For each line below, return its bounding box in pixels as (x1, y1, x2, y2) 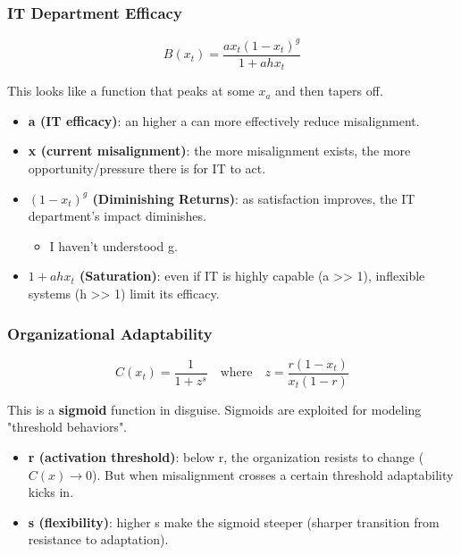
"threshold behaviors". (7, 417, 128, 436)
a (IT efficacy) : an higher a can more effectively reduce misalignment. (28, 111, 420, 130)
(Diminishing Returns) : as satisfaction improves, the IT (92, 189, 415, 207)
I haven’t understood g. (49, 236, 178, 255)
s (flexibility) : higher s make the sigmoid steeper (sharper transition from (28, 512, 440, 531)
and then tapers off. (275, 81, 383, 100)
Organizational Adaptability (7, 322, 213, 344)
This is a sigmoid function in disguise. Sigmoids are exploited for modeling (7, 399, 422, 418)
